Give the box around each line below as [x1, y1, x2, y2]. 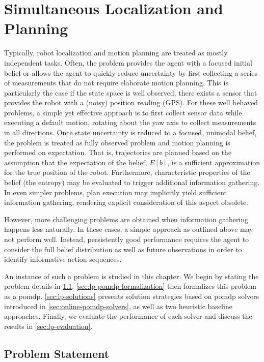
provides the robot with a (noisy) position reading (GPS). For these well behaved [4, 97, 258, 108]
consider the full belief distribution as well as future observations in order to [4, 244, 242, 254]
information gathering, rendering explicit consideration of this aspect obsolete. [4, 197, 248, 207]
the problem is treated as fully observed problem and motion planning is [4, 137, 230, 147]
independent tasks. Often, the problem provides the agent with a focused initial [4, 57, 252, 68]
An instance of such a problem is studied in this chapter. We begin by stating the [4, 270, 259, 281]
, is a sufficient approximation [167, 157, 260, 167]
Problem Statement [4, 345, 110, 361]
